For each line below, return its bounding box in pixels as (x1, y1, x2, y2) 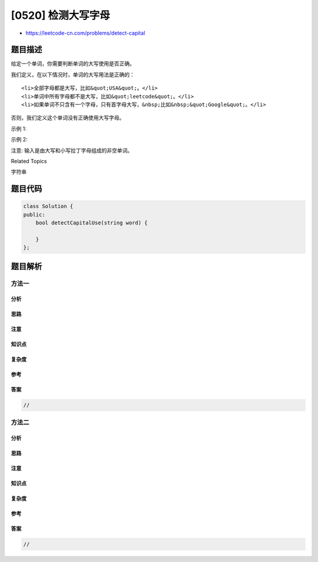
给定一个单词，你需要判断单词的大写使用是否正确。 (11, 60, 135, 67)
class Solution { (23, 203, 74, 210)
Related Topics (11, 157, 47, 164)
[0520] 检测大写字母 (11, 9, 110, 22)
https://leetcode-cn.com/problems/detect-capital (25, 29, 145, 37)
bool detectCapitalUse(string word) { (35, 220, 148, 226)
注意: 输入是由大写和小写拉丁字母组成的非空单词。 (11, 147, 132, 154)
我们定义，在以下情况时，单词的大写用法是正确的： (11, 71, 135, 78)
